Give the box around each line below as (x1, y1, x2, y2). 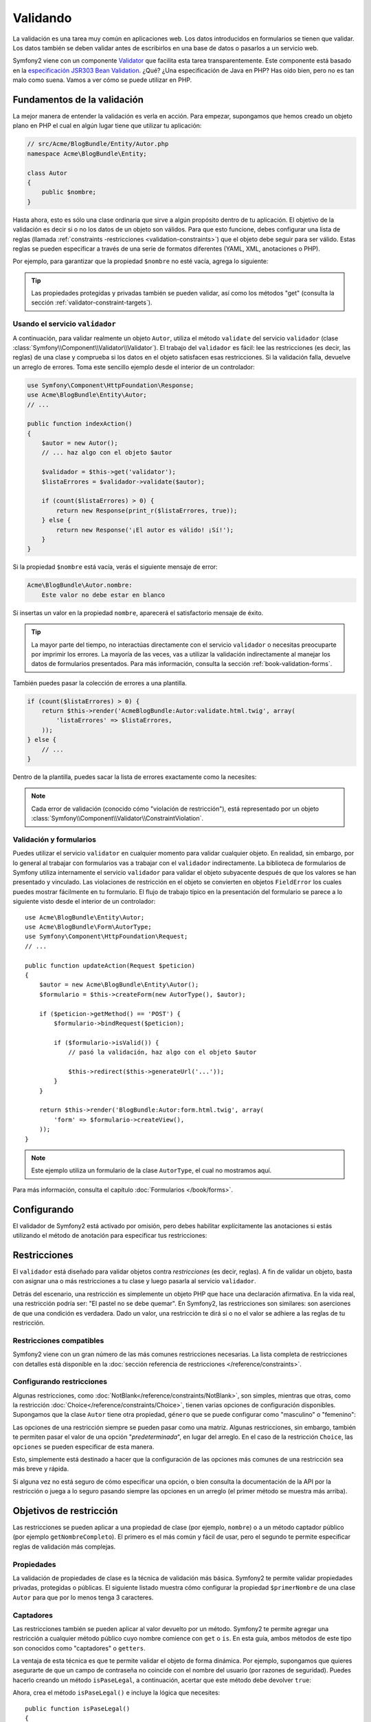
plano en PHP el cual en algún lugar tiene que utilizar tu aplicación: (12, 121, 202, 130)
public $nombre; (41, 188, 96, 196)
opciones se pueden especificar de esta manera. (12, 1442, 155, 1451)
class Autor (27, 169, 68, 177)
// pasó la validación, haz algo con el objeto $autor (68, 1048, 257, 1057)
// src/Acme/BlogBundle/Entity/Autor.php (27, 140, 169, 148)
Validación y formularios (12, 834, 96, 844)
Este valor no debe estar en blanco (41, 591, 165, 599)
